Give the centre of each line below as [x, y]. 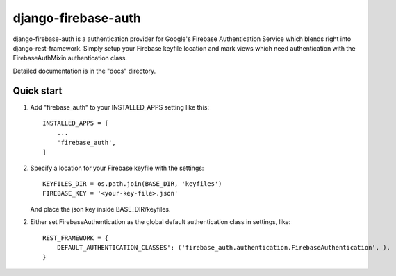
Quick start [38, 90]
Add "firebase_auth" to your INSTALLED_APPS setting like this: [120, 107]
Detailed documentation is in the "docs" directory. [84, 71]
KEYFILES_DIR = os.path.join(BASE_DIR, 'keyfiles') [132, 183]
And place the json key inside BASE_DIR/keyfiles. [100, 209]
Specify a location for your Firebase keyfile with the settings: [117, 168]
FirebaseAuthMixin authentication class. [70, 58]
